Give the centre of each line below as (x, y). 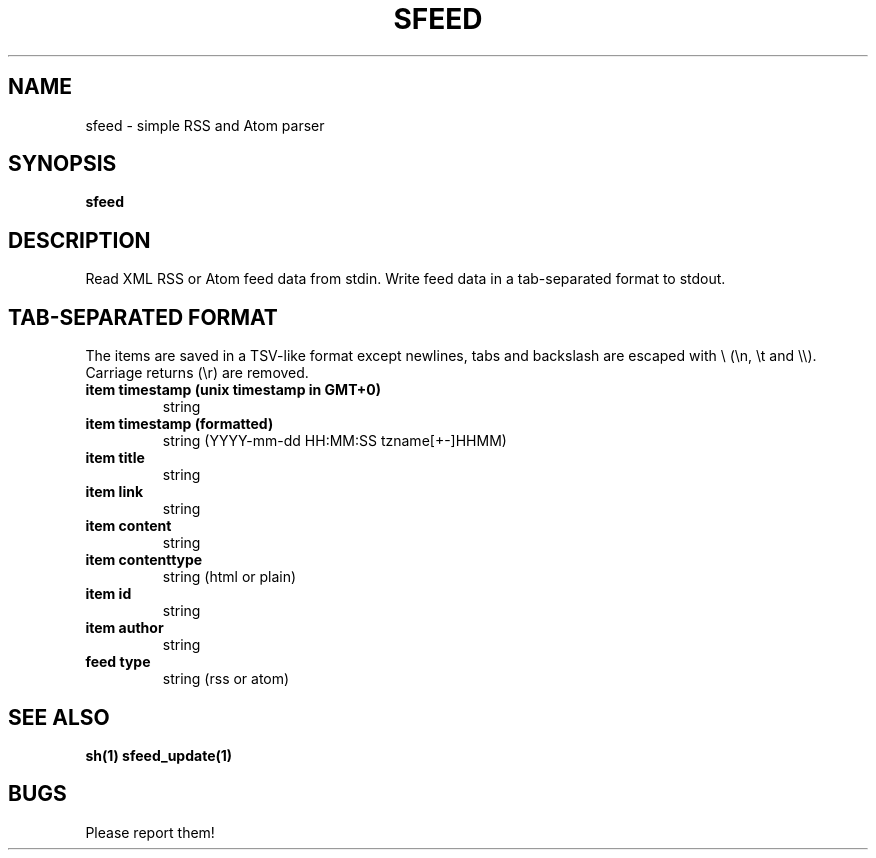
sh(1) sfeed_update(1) (159, 755)
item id (108, 594)
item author (124, 628)
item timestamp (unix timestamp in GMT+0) (233, 390)
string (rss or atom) (226, 679)
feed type (118, 662)
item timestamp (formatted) (179, 424)
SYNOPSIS (62, 164)
